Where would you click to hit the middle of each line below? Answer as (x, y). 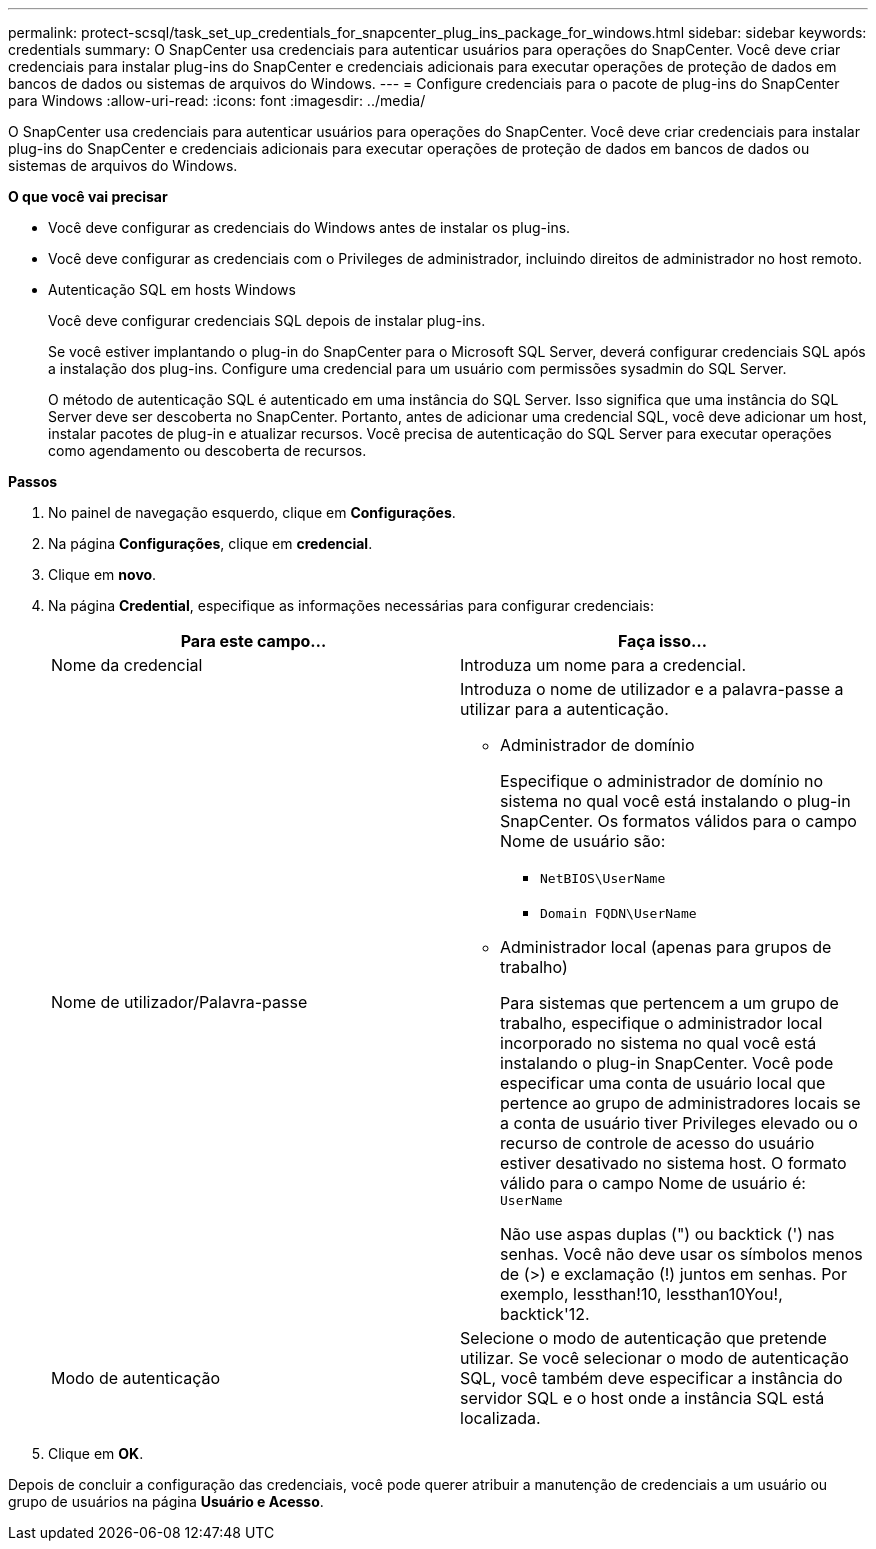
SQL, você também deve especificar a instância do (651, 1378)
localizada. (500, 1418)
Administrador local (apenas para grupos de (666, 947)
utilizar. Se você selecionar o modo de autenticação (654, 1358)
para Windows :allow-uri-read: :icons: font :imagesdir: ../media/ (217, 100)
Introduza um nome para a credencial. (603, 665)
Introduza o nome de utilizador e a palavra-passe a (652, 689)
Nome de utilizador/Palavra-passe (179, 1001)
